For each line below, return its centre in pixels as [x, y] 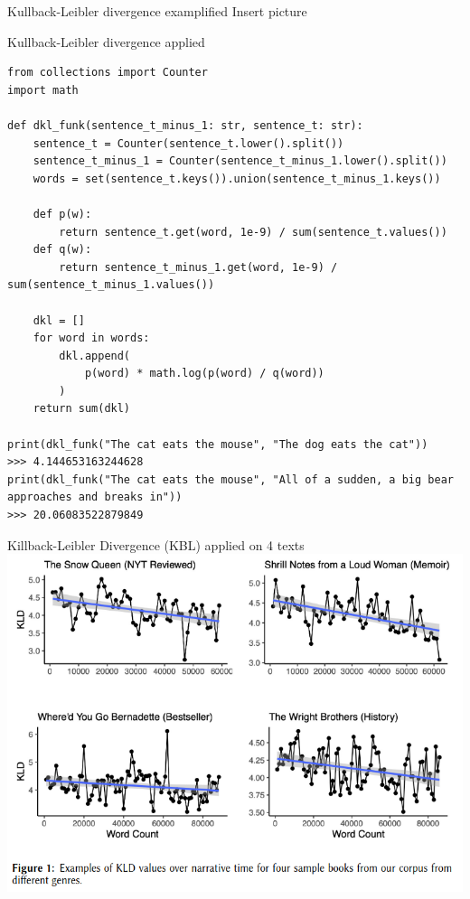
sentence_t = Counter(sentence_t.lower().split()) [188, 143]
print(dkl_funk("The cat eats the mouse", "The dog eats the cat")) [218, 444]
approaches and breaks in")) [95, 497]
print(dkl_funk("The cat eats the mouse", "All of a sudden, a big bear [230, 479]
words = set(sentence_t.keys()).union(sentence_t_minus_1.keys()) [237, 178]
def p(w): [62, 214]
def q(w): [62, 250]
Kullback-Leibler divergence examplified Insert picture [157, 11]
